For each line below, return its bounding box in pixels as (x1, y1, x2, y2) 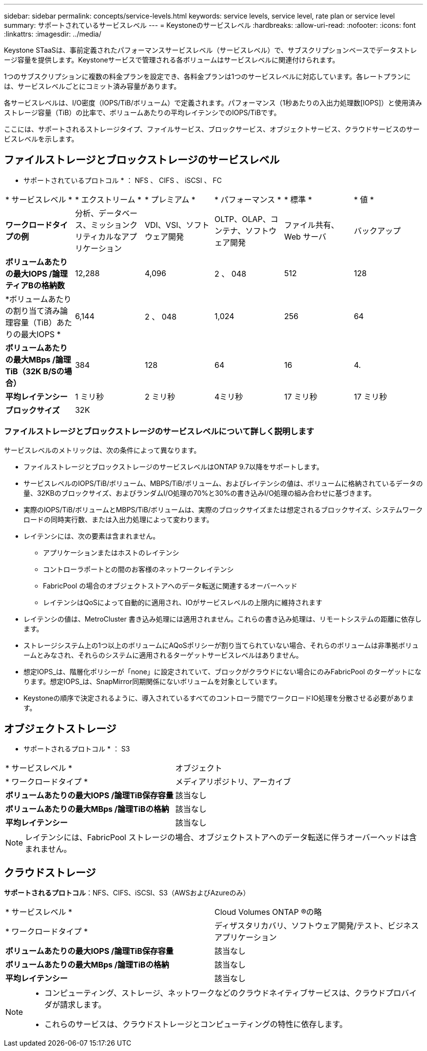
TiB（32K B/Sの (5, 366, 64, 376)
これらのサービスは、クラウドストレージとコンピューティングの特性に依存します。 (44, 1019, 348, 1030)
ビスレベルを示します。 (4, 135, 78, 143)
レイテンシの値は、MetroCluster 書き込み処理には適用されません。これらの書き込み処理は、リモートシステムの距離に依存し (23, 614, 422, 623)
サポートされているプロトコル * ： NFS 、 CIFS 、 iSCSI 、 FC (23, 176, 222, 184)
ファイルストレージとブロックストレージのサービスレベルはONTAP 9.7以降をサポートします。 (23, 462, 324, 471)
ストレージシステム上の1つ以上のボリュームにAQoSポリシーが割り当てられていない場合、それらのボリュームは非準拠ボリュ (23, 641, 419, 649)
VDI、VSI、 (144, 220, 186, 230)
